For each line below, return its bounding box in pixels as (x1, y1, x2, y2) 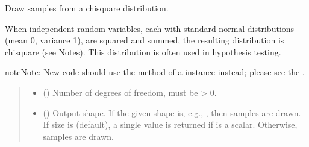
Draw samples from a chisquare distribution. (5, 2, 169, 14)
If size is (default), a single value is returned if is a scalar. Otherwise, (43, 118, 298, 131)
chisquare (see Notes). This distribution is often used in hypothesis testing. (5, 45, 281, 58)
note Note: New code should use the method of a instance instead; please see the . (5, 66, 305, 78)
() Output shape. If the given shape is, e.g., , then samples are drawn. (43, 106, 301, 119)
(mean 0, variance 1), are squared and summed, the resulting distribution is (5, 34, 284, 46)
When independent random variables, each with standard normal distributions (5, 22, 295, 34)
